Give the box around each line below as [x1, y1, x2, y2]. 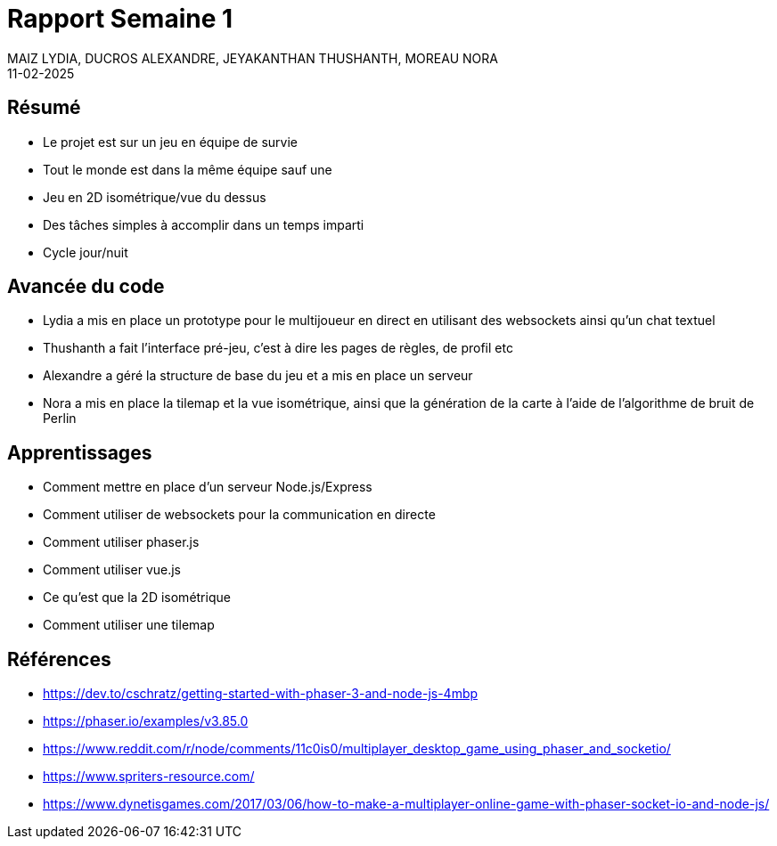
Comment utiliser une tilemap [43, 617, 215, 633]
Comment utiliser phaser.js [43, 534, 200, 550]
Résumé [7, 96, 81, 119]
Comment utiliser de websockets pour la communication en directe [43, 507, 436, 523]
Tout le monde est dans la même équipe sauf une [43, 161, 332, 177]
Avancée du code [7, 275, 165, 298]
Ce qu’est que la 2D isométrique [43, 590, 231, 606]
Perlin [43, 411, 77, 427]
